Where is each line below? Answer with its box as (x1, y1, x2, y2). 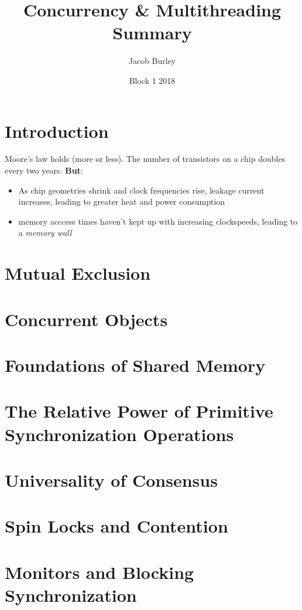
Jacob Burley (128, 55, 176, 67)
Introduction (5, 118, 109, 143)
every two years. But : (5, 164, 83, 177)
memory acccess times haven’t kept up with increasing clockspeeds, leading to (18, 215, 298, 227)
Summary (112, 21, 192, 45)
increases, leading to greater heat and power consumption (18, 195, 225, 208)
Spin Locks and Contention (5, 514, 228, 538)
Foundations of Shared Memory (5, 353, 266, 377)
